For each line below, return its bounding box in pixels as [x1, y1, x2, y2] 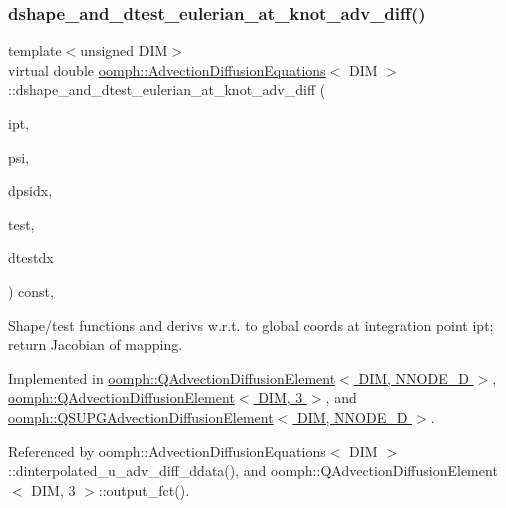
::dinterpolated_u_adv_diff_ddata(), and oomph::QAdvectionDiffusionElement [8, 460, 498, 481]
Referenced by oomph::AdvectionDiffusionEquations [8, 440, 326, 461]
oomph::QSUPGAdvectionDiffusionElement [8, 406, 274, 427]
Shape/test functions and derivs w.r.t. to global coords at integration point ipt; [8, 314, 494, 335]
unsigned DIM [80, 40, 168, 61]
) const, [8, 280, 54, 301]
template [8, 40, 62, 61]
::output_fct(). [98, 479, 190, 500]
